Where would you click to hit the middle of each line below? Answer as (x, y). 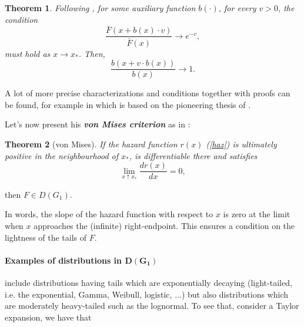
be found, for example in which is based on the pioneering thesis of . (128, 104)
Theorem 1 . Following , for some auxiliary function (100, 8)
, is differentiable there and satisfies (193, 155)
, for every (237, 8)
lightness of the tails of (46, 237)
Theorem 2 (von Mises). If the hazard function (91, 144)
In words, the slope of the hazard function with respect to (109, 214)
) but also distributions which (235, 294)
